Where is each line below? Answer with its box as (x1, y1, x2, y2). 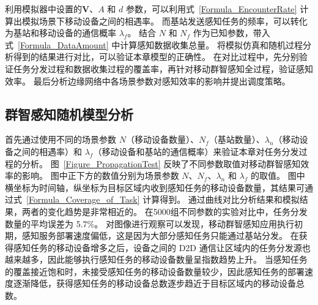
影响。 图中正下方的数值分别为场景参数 (21, 169, 179, 182)
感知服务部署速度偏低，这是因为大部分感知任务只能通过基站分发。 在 (21, 229, 299, 242)
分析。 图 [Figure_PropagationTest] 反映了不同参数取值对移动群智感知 (21, 157, 301, 170)
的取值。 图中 (251, 169, 305, 182)
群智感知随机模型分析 (5, 104, 133, 123)
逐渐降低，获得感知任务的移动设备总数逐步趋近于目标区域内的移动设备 (13, 277, 296, 290)
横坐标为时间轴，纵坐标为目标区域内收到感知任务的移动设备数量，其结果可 (5, 181, 305, 194)
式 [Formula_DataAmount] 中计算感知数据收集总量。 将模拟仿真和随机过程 (5, 38, 303, 51)
